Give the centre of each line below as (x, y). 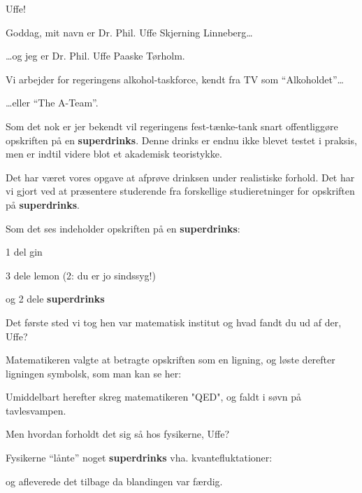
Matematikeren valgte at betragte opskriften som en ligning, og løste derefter (171, 360)
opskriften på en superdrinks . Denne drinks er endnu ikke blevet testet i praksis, (181, 140)
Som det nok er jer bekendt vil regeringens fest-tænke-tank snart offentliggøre (172, 126)
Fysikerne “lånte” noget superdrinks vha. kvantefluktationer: (139, 458)
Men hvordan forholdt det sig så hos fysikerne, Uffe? (118, 434)
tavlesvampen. (36, 410)
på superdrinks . (43, 204)
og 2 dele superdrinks (55, 299)
